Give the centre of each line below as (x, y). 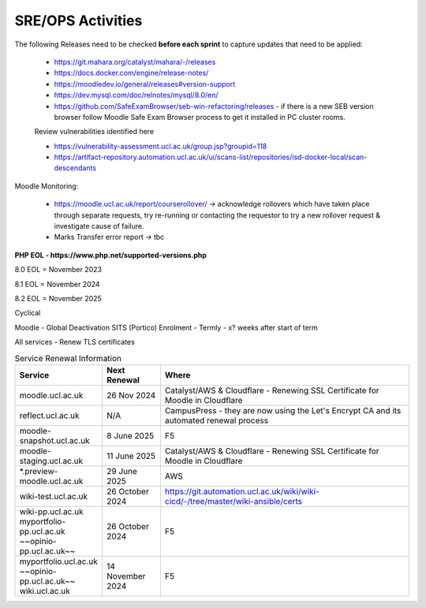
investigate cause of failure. (99, 226)
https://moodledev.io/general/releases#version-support (145, 84)
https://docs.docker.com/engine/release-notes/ (131, 73)
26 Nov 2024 (131, 395)
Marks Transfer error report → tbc (109, 237)
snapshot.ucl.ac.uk (54, 440)
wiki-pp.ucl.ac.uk (51, 511)
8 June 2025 (130, 435)
